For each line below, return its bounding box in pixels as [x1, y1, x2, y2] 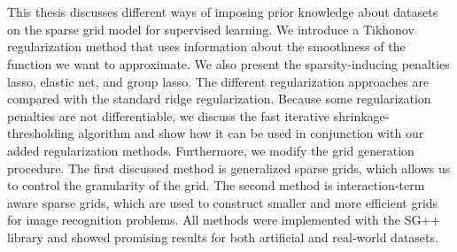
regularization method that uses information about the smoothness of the [7, 37, 406, 56]
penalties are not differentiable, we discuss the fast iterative [7, 106, 330, 125]
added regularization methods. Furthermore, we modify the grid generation [7, 141, 414, 159]
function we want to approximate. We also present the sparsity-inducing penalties [7, 54, 450, 73]
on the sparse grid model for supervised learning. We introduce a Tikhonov [7, 19, 414, 38]
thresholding [7, 124, 74, 142]
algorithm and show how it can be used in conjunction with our [78, 124, 424, 142]
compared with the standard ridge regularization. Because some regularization [7, 89, 431, 108]
